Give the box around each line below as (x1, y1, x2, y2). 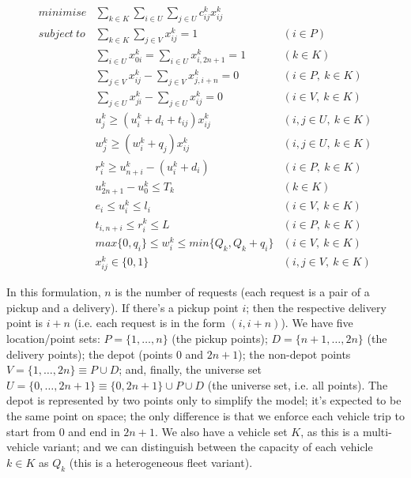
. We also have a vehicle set (154, 423, 288, 439)
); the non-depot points (238, 345, 351, 362)
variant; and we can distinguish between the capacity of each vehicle (42, 438, 373, 455)
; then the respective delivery (246, 299, 386, 315)
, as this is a (300, 423, 360, 439)
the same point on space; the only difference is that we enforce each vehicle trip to (6, 407, 405, 423)
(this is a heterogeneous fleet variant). (69, 454, 253, 470)
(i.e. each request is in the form (74, 314, 225, 331)
